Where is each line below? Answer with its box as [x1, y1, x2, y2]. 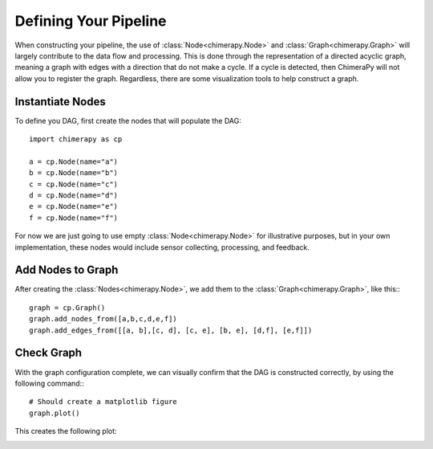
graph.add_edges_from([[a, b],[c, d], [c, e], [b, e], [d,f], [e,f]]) [29, 325, 313, 335]
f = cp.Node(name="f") [29, 213, 119, 222]
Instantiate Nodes [14, 95, 106, 108]
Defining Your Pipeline [14, 12, 168, 30]
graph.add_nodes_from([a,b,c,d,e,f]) [29, 314, 178, 324]
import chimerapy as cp [29, 135, 123, 144]
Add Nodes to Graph [14, 263, 119, 277]
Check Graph [14, 346, 83, 360]
